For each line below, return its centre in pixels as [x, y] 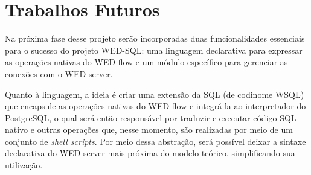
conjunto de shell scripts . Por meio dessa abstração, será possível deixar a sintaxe [155, 141]
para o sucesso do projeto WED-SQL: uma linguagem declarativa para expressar [154, 50]
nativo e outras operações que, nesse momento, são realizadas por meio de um [149, 129]
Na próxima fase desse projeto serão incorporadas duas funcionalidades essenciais [155, 38]
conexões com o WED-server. [59, 73]
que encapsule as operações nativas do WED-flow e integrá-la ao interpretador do [155, 106]
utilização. [24, 165]
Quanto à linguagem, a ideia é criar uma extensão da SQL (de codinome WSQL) [155, 94]
